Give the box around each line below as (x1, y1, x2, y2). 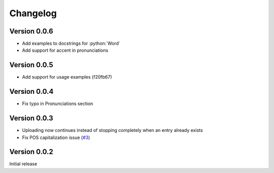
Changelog (9, 8, 57, 19)
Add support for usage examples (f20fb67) (22, 74, 112, 80)
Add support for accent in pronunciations (22, 47, 109, 53)
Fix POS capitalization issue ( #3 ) (22, 134, 90, 141)
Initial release (9, 161, 38, 167)
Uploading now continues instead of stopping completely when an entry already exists (22, 127, 203, 133)
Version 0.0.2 (9, 148, 53, 156)
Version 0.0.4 (9, 87, 54, 96)
